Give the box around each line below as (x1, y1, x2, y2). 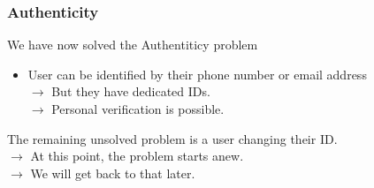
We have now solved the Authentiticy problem (7, 35, 258, 54)
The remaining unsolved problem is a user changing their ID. (7, 129, 338, 147)
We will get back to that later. (30, 163, 195, 182)
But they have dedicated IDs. (51, 82, 210, 101)
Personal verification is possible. (51, 100, 225, 117)
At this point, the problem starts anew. (30, 147, 244, 165)
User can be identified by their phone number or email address (27, 64, 367, 83)
